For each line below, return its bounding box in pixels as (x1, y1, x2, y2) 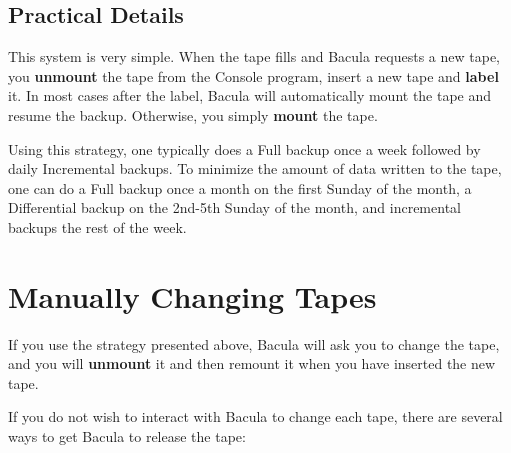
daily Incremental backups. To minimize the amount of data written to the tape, (8, 158, 502, 179)
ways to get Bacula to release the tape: (8, 426, 246, 447)
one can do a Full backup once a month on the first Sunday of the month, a (8, 177, 472, 198)
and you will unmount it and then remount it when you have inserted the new (8, 353, 496, 374)
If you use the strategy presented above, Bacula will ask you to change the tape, (8, 333, 500, 354)
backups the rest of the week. (8, 216, 187, 237)
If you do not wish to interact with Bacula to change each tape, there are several (8, 406, 503, 427)
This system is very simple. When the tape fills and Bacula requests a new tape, (8, 46, 500, 67)
